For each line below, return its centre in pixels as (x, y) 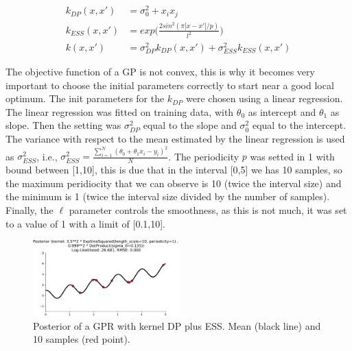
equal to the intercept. (299, 125)
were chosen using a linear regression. (265, 98)
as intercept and (282, 111)
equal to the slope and (190, 125)
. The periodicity (204, 156)
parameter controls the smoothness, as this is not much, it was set (208, 209)
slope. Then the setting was (63, 125)
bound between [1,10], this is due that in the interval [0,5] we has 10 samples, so (174, 170)
